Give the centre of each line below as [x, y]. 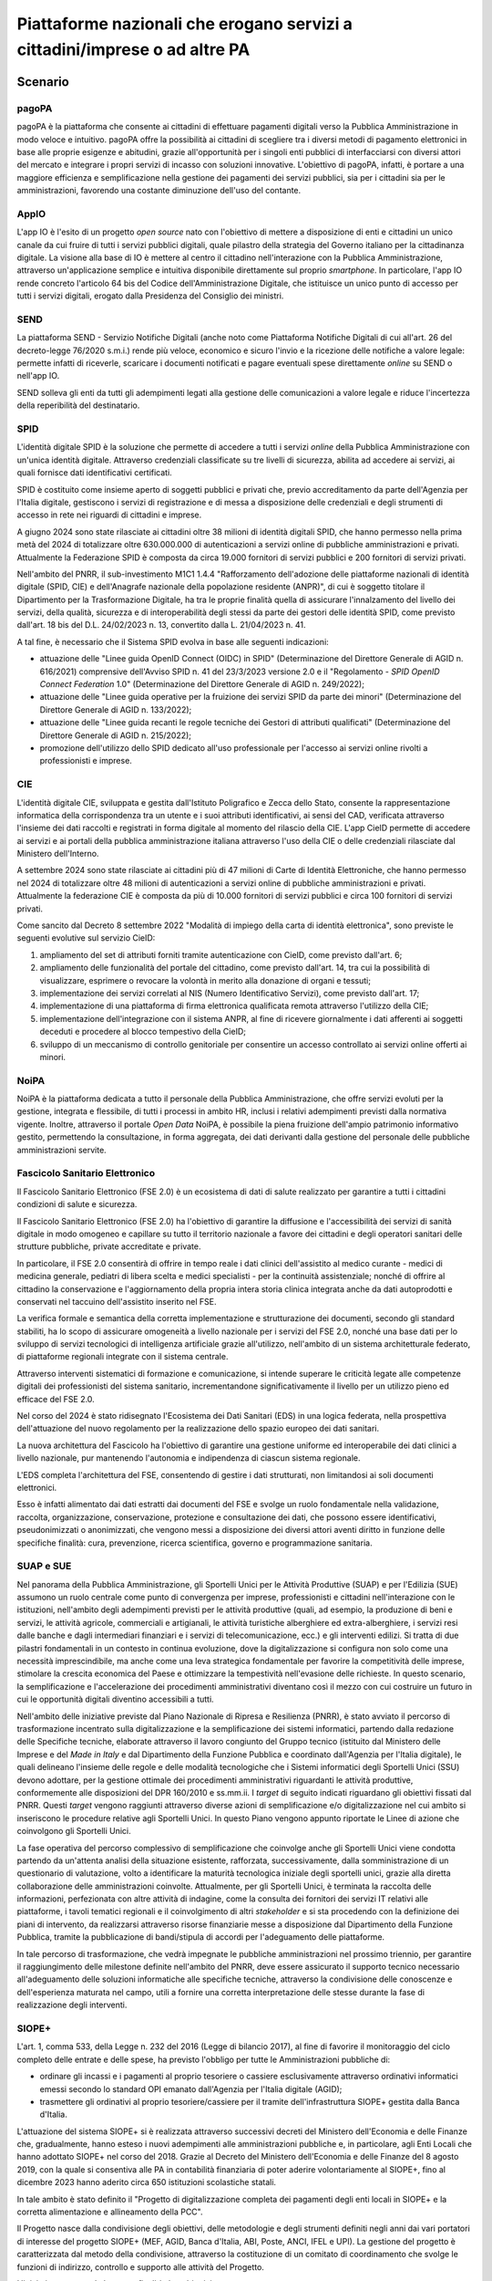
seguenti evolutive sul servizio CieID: [86, 938]
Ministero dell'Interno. [58, 854]
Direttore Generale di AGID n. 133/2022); [116, 709]
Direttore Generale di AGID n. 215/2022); [115, 735]
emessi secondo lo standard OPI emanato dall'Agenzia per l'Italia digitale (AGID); [191, 2088]
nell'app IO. [38, 376]
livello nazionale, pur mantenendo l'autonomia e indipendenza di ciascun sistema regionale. [189, 1458]
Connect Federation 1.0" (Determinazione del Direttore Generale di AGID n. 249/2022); [202, 684]
